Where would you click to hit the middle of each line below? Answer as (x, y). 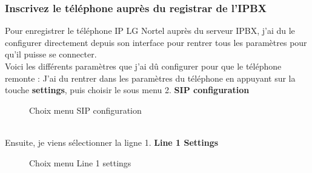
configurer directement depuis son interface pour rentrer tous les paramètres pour (156, 42)
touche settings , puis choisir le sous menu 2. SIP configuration (127, 90)
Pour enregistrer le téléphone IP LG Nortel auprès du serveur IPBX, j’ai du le (150, 31)
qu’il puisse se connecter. (51, 54)
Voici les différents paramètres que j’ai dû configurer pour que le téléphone (143, 66)
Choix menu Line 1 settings (80, 162)
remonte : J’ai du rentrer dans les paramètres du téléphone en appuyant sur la (150, 78)
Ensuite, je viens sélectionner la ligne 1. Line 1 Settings (112, 142)
